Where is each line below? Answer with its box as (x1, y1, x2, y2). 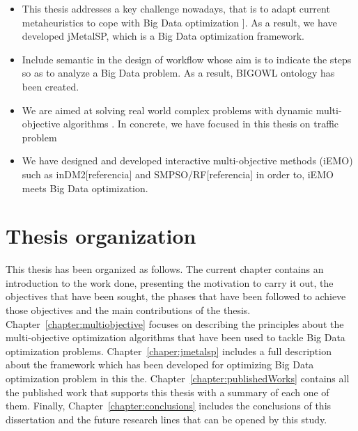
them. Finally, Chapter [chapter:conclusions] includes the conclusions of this (6, 398, 332, 413)
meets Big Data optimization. (22, 180, 148, 195)
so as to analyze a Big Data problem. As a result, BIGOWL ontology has (22, 65, 335, 80)
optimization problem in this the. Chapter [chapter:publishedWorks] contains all (6, 371, 350, 385)
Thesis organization (6, 221, 196, 250)
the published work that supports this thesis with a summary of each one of (6, 384, 329, 399)
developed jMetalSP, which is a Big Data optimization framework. (22, 29, 304, 43)
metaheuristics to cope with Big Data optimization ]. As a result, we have (22, 15, 337, 29)
